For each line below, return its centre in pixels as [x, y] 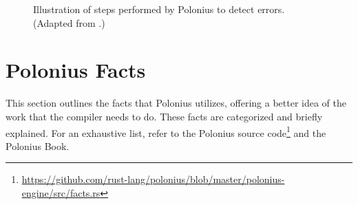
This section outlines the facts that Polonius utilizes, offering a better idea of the [176, 103]
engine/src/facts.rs [61, 192]
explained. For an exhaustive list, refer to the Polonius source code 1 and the [166, 131]
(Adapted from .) [69, 22]
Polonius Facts [76, 70]
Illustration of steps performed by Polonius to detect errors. [159, 9]
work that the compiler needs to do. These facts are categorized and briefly [164, 116]
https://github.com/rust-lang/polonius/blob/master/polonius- [153, 179]
